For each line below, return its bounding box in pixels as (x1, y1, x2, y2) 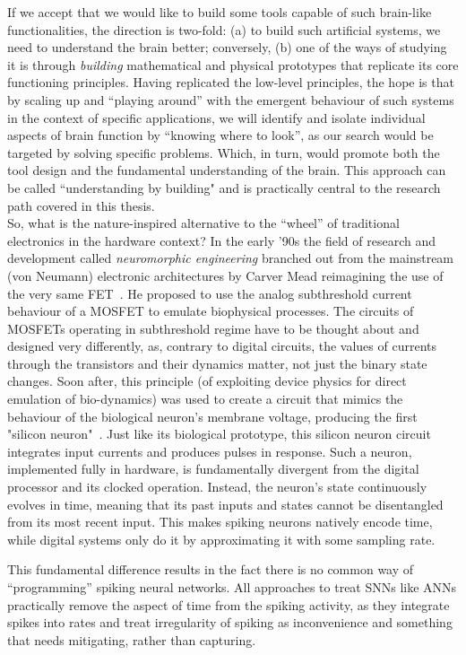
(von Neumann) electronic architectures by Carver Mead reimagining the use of (7, 266, 444, 284)
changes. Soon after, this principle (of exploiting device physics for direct (7, 371, 407, 390)
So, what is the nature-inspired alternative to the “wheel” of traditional (7, 214, 400, 232)
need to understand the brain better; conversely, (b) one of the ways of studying (7, 38, 447, 57)
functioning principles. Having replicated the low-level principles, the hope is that (7, 73, 454, 92)
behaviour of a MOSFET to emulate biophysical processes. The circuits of (7, 301, 414, 320)
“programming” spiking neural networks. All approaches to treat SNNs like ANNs (7, 578, 457, 596)
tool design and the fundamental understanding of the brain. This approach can (7, 161, 446, 179)
